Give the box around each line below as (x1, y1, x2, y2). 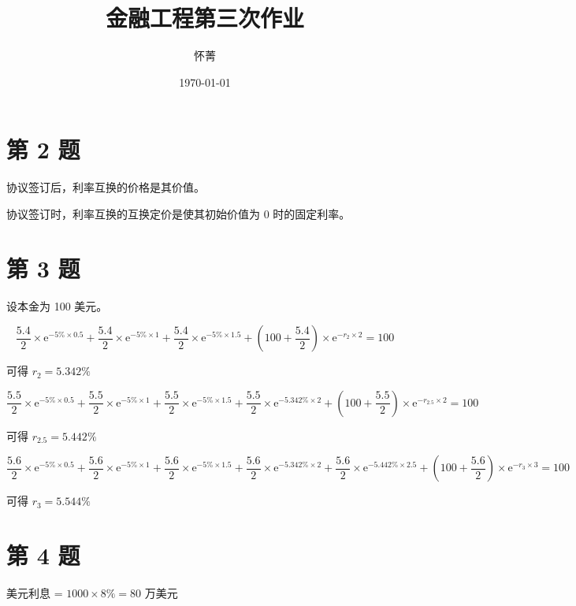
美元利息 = (6, 585, 63, 601)
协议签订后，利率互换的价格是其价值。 (6, 179, 205, 195)
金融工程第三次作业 (105, 2, 304, 34)
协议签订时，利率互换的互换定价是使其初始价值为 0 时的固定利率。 (6, 205, 351, 221)
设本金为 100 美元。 (6, 297, 108, 314)
